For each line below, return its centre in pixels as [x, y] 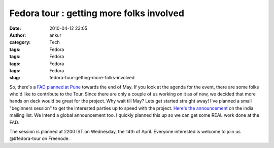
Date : [15, 28]
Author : [18, 35]
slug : [15, 78]
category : [20, 42]
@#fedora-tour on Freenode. [40, 138]
